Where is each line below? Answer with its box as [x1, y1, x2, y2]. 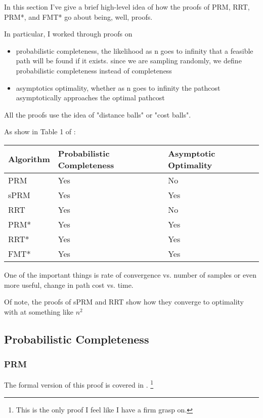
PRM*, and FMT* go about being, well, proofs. [4, 11, 153, 22]
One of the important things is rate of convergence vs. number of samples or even [4, 269, 257, 280]
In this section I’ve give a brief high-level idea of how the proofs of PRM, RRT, [4, 2, 250, 12]
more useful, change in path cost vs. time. [4, 279, 134, 290]
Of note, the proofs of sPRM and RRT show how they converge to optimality [4, 296, 244, 307]
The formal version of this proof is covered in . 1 [4, 378, 154, 390]
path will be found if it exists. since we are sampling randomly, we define [16, 55, 242, 66]
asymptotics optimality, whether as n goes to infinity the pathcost [16, 82, 221, 93]
